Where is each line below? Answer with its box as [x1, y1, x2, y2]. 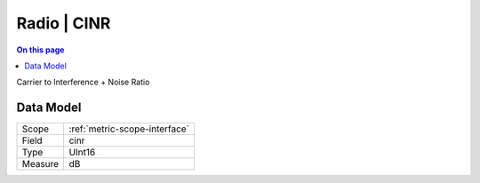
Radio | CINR [16, 13, 111, 33]
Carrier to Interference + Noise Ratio [16, 76, 150, 88]
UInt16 [68, 147, 96, 159]
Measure [21, 158, 60, 171]
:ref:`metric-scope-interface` [68, 123, 190, 135]
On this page [16, 44, 65, 55]
